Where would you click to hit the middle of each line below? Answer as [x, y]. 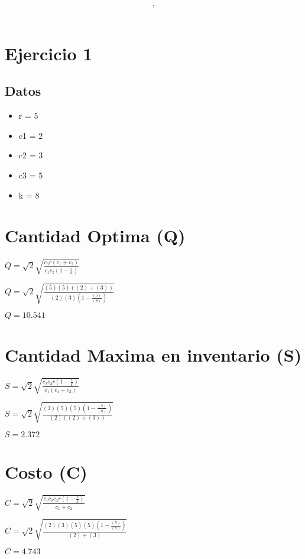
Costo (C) [46, 471]
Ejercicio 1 [49, 53]
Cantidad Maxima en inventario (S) [153, 354]
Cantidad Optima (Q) [95, 235]
